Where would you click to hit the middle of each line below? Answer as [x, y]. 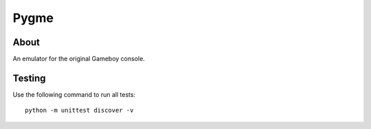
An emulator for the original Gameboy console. [79, 59]
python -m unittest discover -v [79, 110]
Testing [29, 78]
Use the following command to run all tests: [74, 94]
